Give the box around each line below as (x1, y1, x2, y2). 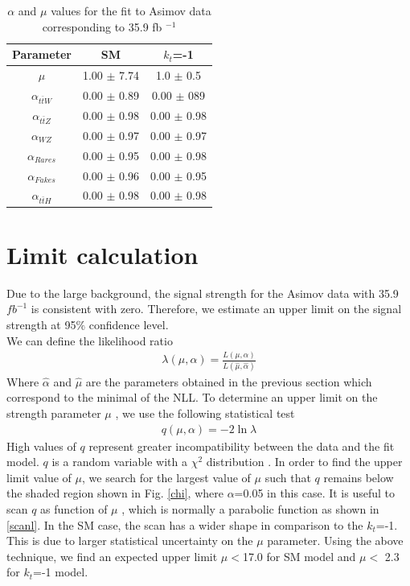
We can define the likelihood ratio (6, 332, 173, 349)
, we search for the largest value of (82, 468, 251, 485)
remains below (323, 468, 394, 485)
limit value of (6, 468, 72, 485)
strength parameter (6, 405, 101, 421)
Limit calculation (6, 237, 199, 270)
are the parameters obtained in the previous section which (85, 373, 372, 390)
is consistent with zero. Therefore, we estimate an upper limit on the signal (31, 300, 402, 317)
